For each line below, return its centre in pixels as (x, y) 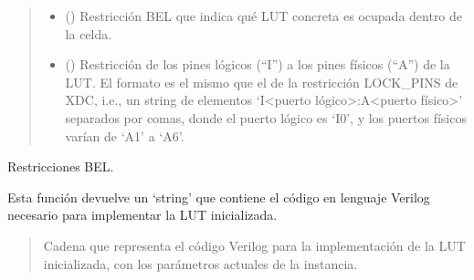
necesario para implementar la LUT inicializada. (142, 215)
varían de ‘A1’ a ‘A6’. (125, 135)
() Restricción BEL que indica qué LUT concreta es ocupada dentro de (264, 16)
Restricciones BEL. (61, 166)
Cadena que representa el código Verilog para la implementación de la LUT (254, 245)
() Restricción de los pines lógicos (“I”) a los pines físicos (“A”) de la (258, 64)
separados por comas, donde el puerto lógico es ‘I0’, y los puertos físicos (266, 117)
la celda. (89, 33)
